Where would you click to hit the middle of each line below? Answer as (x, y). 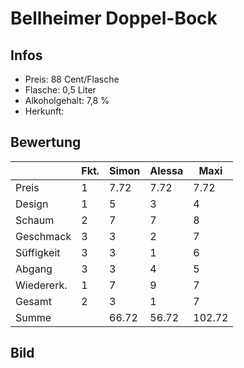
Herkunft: (44, 111)
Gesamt (33, 301)
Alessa (166, 170)
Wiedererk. (41, 285)
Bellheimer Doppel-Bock (114, 18)
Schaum (35, 220)
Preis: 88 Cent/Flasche (72, 79)
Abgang (34, 269)
